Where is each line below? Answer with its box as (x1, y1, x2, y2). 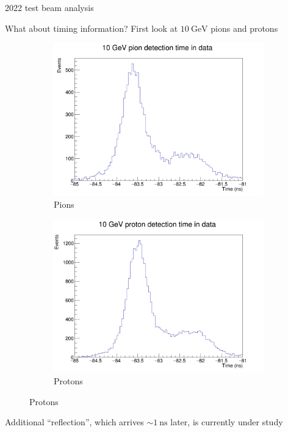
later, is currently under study (170, 416, 283, 428)
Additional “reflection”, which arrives (5, 416, 144, 428)
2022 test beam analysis (5, 1, 94, 13)
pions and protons (211, 21, 278, 34)
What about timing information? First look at (5, 21, 178, 34)
